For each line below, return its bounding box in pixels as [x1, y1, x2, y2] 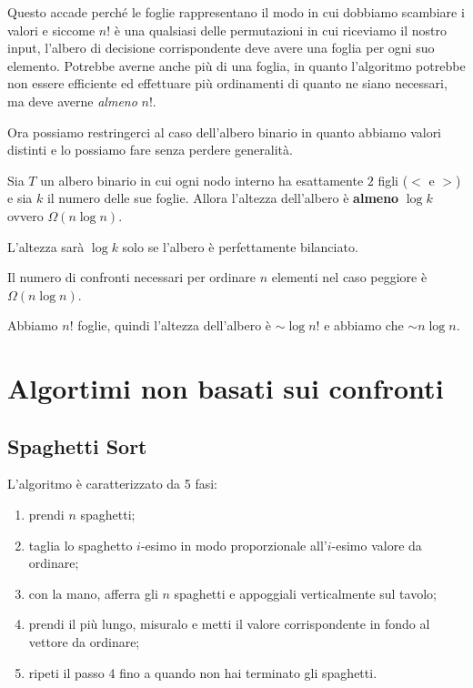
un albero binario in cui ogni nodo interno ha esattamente [40, 170, 364, 189]
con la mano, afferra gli [28, 583, 158, 602]
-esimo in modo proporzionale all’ [140, 535, 327, 554]
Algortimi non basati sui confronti [7, 369, 444, 407]
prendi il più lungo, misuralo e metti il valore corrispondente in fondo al [28, 614, 430, 633]
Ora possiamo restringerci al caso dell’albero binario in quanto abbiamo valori [7, 122, 442, 141]
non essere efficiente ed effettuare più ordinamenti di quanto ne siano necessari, [7, 74, 448, 93]
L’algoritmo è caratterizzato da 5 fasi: [7, 474, 217, 493]
